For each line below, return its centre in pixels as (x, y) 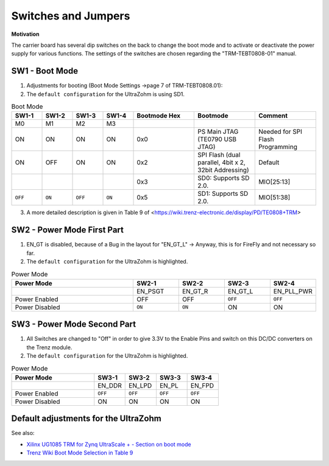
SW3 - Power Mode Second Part (74, 325)
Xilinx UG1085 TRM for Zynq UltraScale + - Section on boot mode (109, 444)
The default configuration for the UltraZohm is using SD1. (106, 94)
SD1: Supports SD (223, 193)
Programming (278, 147)
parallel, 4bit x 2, (222, 162)
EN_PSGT (150, 291)
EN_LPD (140, 385)
